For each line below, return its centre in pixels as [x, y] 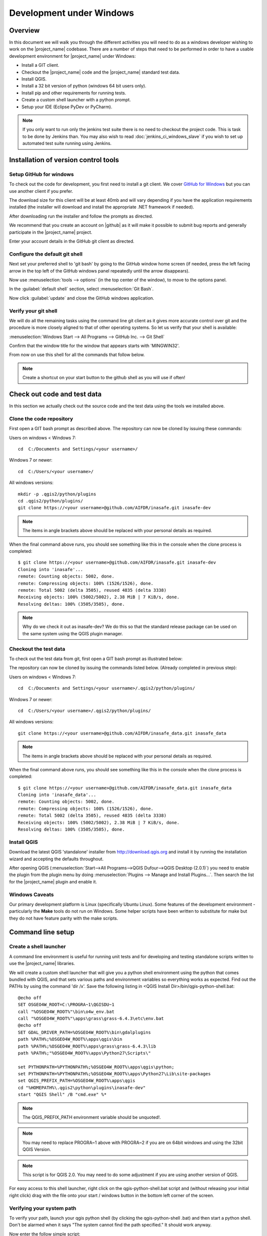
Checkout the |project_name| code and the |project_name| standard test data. [101, 72]
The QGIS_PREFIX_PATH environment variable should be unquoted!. [92, 1117]
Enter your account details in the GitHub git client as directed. [72, 241]
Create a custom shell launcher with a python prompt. [76, 100]
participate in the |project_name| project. [51, 232]
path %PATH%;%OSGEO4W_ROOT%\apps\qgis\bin [70, 1039]
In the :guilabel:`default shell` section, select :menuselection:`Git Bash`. [81, 289]
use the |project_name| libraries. [42, 964]
